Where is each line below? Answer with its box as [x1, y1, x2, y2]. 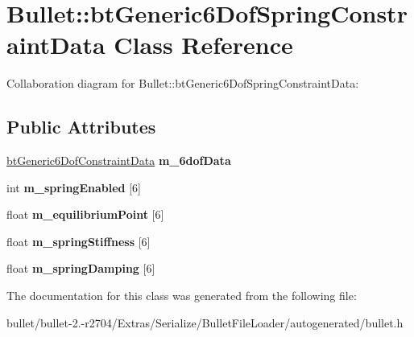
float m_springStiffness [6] [6, 232, 151, 249]
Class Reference [114, 28, 293, 61]
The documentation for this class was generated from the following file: [6, 287, 357, 304]
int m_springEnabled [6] [6, 179, 141, 195]
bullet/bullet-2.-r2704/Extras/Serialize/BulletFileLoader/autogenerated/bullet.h [6, 314, 404, 331]
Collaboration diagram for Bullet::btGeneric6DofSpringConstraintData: [6, 75, 359, 92]
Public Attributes [6, 114, 156, 139]
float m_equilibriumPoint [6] [6, 206, 164, 223]
